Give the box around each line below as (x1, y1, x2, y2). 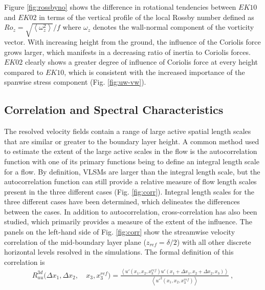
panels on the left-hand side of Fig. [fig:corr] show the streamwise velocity (4, 226, 235, 237)
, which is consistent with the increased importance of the (64, 66, 245, 77)
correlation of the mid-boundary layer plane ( (4, 236, 146, 247)
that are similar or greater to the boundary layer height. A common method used (4, 136, 259, 146)
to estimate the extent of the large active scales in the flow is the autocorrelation (4, 146, 257, 157)
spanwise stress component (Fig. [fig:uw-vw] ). (4, 76, 146, 87)
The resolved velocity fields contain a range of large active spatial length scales (4, 126, 251, 137)
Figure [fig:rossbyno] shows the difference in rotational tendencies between (4, 2, 236, 12)
